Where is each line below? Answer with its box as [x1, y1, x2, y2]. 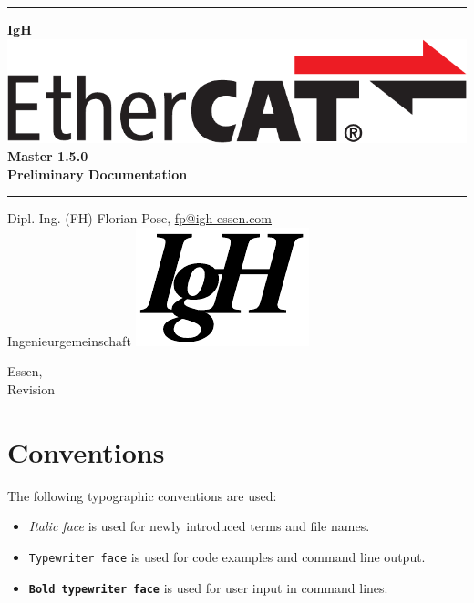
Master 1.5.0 [7, 147, 88, 166]
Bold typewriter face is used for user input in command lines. [28, 577, 388, 597]
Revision [7, 380, 55, 399]
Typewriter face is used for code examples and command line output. [28, 547, 426, 566]
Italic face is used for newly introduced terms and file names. [28, 516, 370, 536]
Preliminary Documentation [7, 164, 188, 183]
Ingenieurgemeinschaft [7, 331, 131, 350]
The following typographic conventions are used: [7, 485, 277, 505]
